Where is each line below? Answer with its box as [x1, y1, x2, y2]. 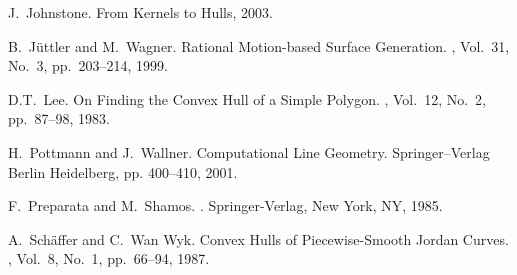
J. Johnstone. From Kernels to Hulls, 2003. [8, 2, 273, 22]
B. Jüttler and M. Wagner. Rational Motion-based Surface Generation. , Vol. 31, [8, 35, 510, 56]
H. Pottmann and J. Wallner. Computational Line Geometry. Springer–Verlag [8, 141, 490, 162]
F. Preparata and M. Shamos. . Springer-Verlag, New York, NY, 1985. [8, 195, 443, 216]
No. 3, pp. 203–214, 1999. [8, 55, 168, 76]
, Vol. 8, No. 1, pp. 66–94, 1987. [8, 248, 210, 269]
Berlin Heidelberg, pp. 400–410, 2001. [8, 161, 238, 182]
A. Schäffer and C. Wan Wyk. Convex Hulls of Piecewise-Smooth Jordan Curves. [8, 228, 509, 249]
